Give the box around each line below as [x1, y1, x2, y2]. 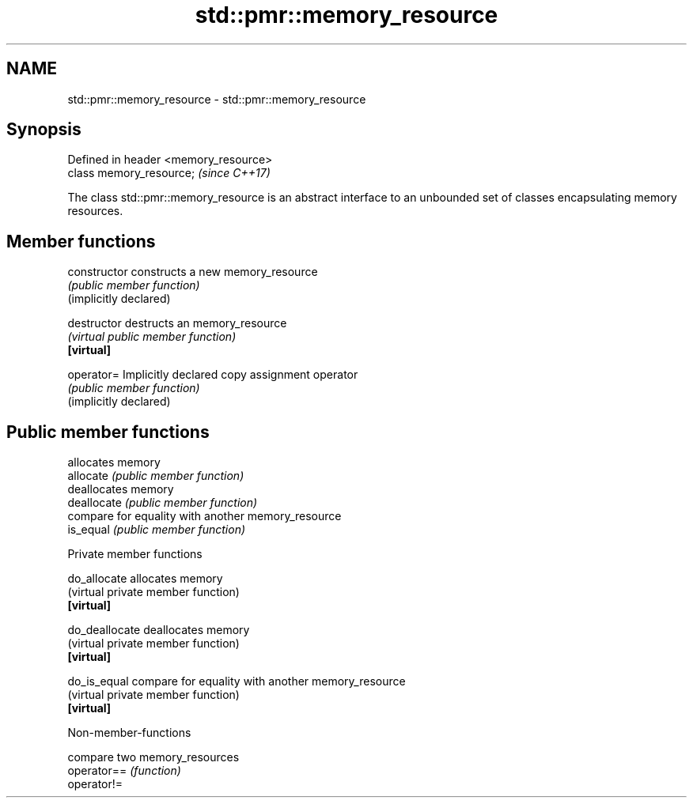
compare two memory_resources [67, 750, 240, 764]
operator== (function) [67, 764, 181, 778]
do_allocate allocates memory [67, 572, 223, 586]
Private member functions [67, 547, 203, 561]
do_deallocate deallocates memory [67, 623, 250, 637]
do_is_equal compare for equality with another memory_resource [67, 674, 406, 689]
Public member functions [6, 421, 210, 442]
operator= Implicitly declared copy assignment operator [67, 368, 358, 382]
